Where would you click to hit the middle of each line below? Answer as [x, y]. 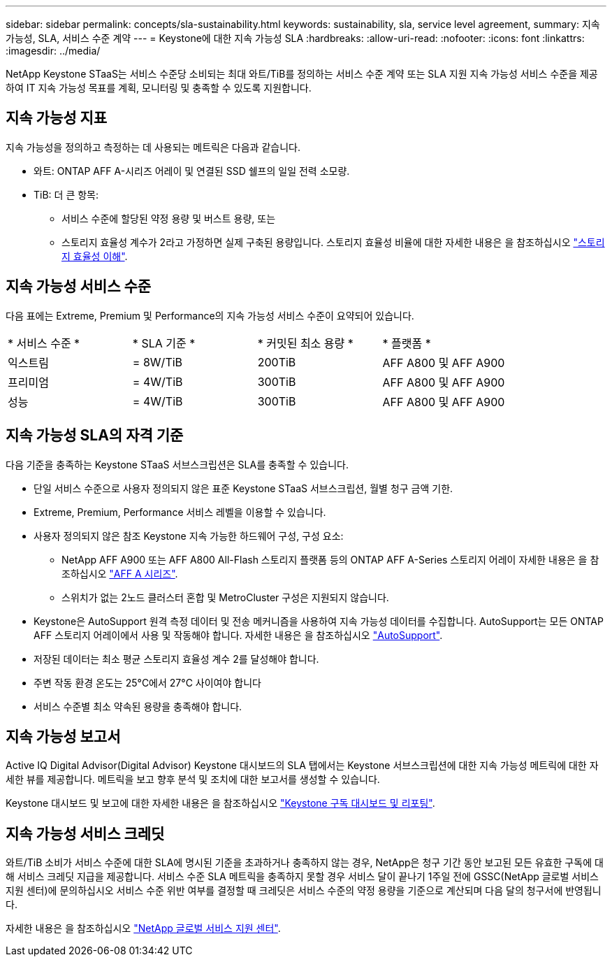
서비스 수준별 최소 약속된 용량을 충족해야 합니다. [138, 706]
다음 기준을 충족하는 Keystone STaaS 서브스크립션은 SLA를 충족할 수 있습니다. [177, 464]
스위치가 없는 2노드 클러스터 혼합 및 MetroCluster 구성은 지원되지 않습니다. [225, 597]
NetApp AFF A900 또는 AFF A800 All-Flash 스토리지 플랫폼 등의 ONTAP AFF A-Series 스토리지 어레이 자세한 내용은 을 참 [330, 559]
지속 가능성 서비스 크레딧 [85, 833]
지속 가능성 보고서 [63, 736]
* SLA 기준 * [164, 343]
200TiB [277, 362]
